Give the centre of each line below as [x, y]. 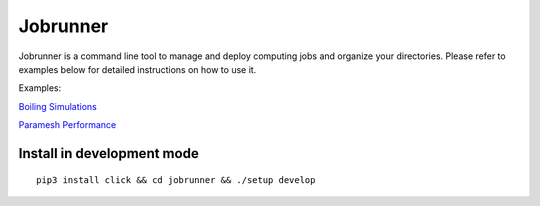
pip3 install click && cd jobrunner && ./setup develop [176, 179]
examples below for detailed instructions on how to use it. [137, 69]
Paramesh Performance [67, 125]
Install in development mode [108, 153]
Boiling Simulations [57, 106]
